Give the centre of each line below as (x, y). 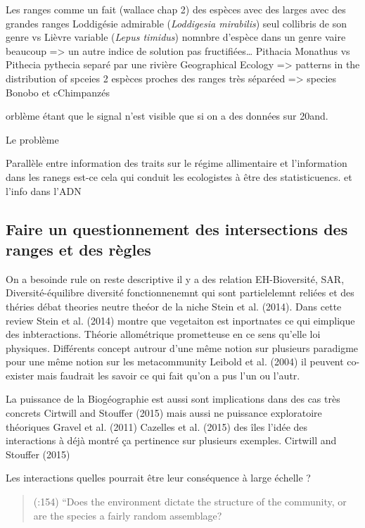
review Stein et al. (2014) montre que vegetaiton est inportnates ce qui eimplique (180, 320)
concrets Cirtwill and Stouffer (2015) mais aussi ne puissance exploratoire (164, 413)
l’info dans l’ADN (44, 190)
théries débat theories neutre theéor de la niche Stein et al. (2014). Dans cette (174, 306)
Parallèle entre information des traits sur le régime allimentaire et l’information (177, 163)
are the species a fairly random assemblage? (128, 515)
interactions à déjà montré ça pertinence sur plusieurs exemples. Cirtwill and (171, 440)
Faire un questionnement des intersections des (177, 228)
